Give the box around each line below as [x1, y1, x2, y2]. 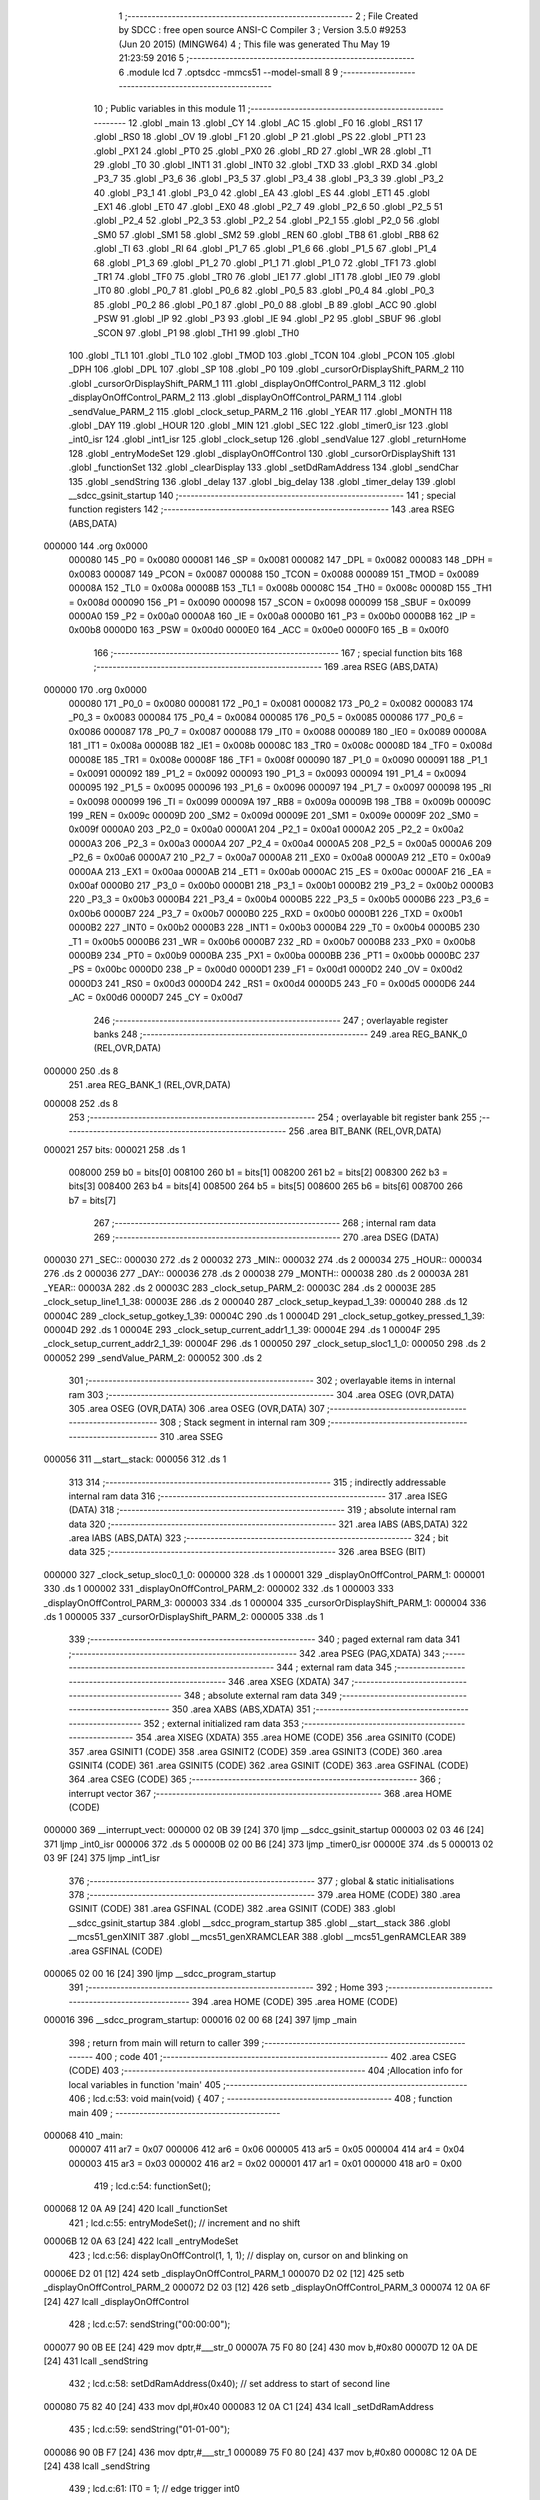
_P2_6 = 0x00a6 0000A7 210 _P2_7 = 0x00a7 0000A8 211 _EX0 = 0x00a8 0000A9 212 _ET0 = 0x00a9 [68, 851, 492, 864]
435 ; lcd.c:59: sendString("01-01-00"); [68, 2423, 230, 2435]
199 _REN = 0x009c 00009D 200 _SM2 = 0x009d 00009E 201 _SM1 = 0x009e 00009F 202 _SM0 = [68, 810, 480, 822]
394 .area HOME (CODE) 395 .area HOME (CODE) [191, 1995, 399, 2007]
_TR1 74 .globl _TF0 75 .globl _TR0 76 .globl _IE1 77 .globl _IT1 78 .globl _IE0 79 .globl [93, 271, 441, 283]
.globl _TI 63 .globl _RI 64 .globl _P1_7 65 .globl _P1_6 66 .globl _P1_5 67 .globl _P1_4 [93, 243, 437, 255]
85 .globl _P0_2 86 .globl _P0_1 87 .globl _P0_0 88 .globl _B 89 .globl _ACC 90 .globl [93, 298, 437, 310]
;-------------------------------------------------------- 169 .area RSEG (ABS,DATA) [93, 661, 439, 673]
